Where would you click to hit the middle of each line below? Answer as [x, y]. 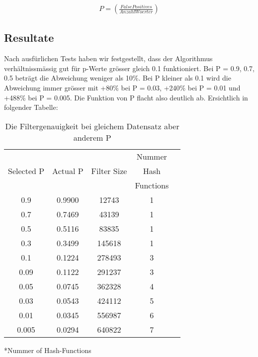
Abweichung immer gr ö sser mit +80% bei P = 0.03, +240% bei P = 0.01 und [122, 88]
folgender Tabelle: [31, 107]
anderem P [92, 137]
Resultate [29, 38]
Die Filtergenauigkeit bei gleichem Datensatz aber [92, 126]
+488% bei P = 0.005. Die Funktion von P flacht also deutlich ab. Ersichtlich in [126, 97]
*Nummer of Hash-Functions [48, 350]
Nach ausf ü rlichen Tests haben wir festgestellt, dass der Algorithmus [108, 58]
